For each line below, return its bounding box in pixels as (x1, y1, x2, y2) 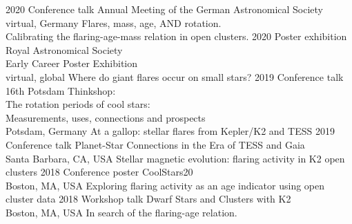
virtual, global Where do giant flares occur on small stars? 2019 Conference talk (6, 69, 344, 84)
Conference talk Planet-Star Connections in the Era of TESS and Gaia (6, 137, 305, 151)
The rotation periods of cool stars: (6, 97, 150, 111)
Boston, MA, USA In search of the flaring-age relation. (6, 205, 237, 219)
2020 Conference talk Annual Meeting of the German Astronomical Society (6, 2, 323, 16)
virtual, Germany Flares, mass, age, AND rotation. (6, 15, 222, 30)
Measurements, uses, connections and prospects (6, 110, 206, 124)
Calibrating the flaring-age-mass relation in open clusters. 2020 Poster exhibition (6, 29, 347, 44)
